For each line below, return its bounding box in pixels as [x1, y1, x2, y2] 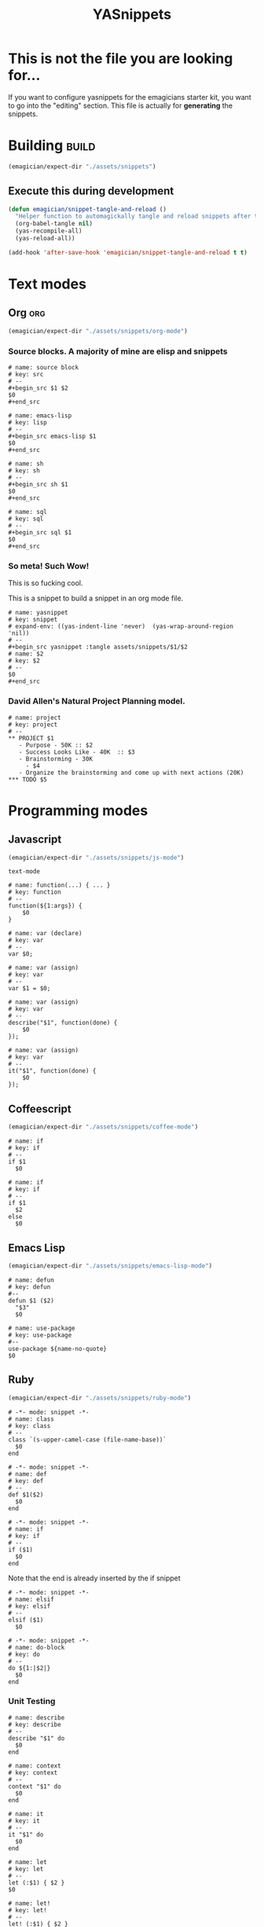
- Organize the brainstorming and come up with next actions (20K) [18, 769, 244, 776]
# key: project [8, 721, 58, 729]
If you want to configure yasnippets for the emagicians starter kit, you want [8, 92, 251, 101]
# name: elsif [8, 1595, 55, 1603]
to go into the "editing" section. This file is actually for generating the [8, 101, 233, 110]
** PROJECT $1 [8, 734, 55, 742]
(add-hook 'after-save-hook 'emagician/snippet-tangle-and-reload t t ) [8, 248, 247, 256]
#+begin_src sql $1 [8, 528, 72, 536]
